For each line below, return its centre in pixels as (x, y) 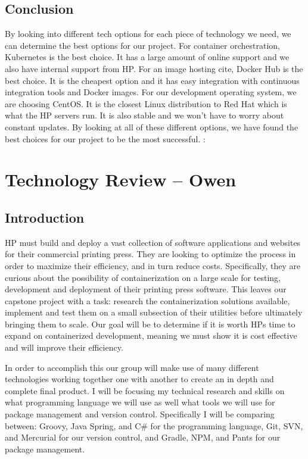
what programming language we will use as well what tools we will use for (140, 402)
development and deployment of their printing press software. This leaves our (146, 289)
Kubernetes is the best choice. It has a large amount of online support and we (147, 57)
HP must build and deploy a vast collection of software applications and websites (153, 242)
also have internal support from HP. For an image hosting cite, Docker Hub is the (154, 68)
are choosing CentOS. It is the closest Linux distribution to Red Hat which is (146, 103)
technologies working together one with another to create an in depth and (139, 379)
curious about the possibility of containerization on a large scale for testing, (143, 277)
